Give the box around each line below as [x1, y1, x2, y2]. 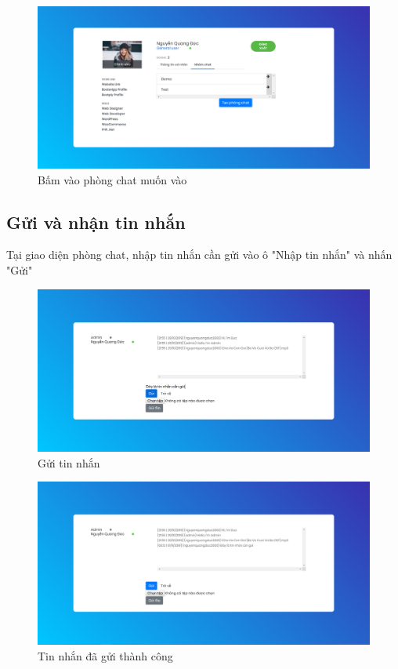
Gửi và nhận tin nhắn [6, 209, 186, 234]
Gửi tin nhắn [38, 454, 100, 471]
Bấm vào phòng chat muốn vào [38, 171, 187, 187]
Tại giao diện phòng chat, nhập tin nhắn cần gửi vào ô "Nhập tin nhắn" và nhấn [6, 246, 393, 263]
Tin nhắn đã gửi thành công [38, 647, 173, 664]
